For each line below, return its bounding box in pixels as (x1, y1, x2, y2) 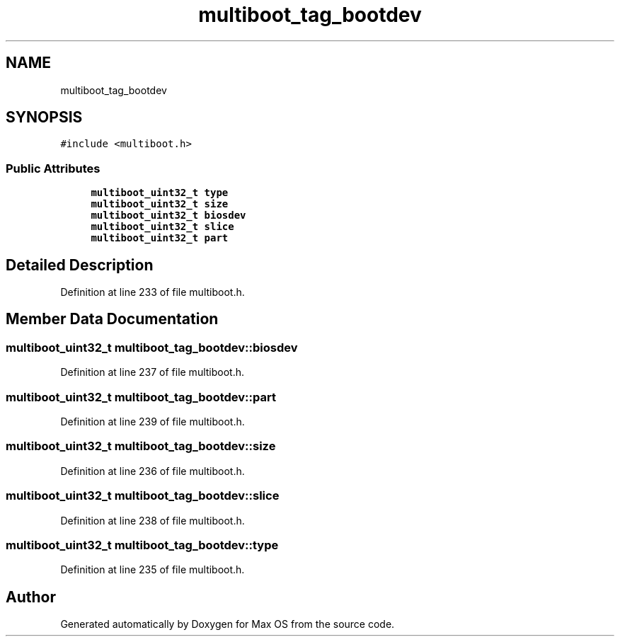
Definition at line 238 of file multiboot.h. (60, 514, 245, 527)
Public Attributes (6, 161, 101, 176)
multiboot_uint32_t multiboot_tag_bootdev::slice (6, 488, 280, 503)
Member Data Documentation (6, 310, 219, 328)
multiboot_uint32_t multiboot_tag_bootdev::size (6, 439, 276, 454)
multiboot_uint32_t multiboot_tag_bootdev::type (6, 537, 279, 552)
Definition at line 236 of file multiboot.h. (60, 464, 245, 477)
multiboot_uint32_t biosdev (91, 210, 246, 222)
